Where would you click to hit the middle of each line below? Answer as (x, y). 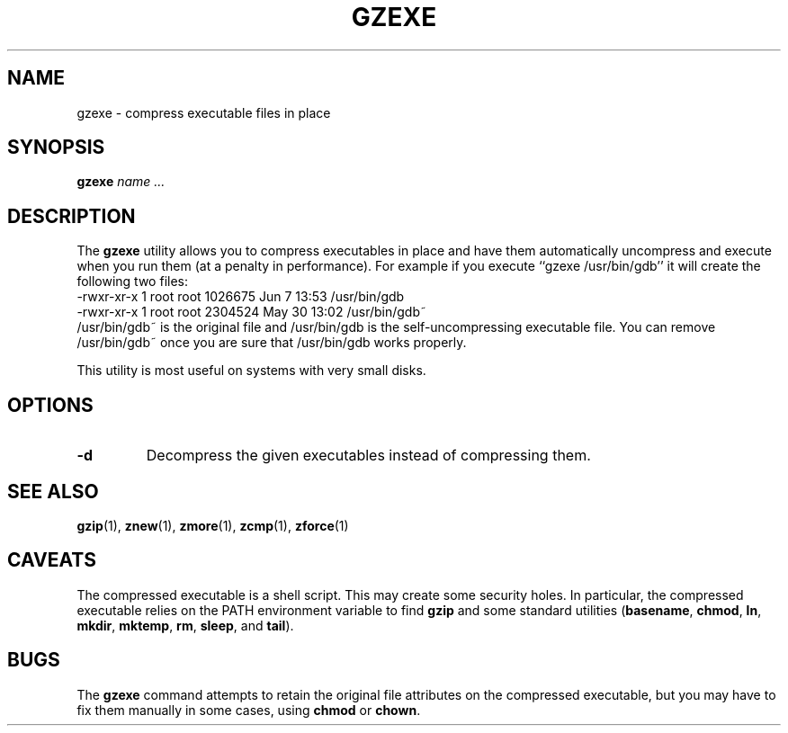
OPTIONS (50, 405)
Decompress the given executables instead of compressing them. (368, 456)
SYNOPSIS (56, 147)
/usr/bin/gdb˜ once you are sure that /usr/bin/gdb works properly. (272, 343)
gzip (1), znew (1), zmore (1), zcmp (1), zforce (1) (213, 525)
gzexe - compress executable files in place (204, 112)
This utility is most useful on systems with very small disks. (251, 371)
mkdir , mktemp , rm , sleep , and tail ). (185, 625)
